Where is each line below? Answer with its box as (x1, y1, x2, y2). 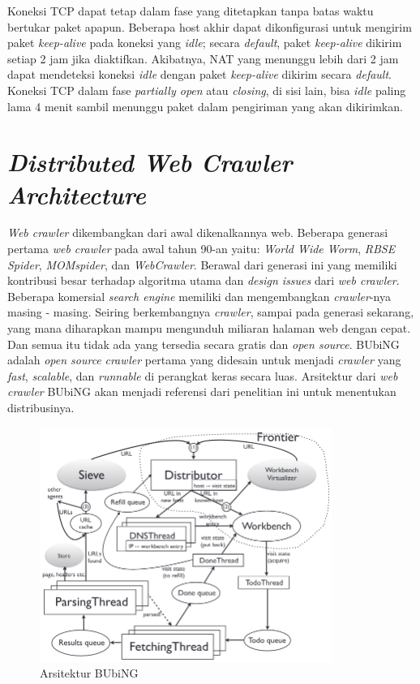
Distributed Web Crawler (7, 145, 293, 179)
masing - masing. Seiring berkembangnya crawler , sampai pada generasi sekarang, (7, 303, 414, 320)
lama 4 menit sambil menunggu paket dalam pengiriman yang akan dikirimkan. (7, 97, 403, 114)
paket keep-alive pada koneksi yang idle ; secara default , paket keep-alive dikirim (7, 34, 402, 51)
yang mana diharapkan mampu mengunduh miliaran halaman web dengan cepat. (7, 320, 411, 337)
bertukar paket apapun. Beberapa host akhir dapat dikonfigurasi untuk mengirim (7, 18, 412, 35)
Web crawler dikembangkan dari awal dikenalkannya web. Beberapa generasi (7, 224, 388, 241)
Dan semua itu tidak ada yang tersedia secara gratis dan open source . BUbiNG (7, 335, 400, 352)
